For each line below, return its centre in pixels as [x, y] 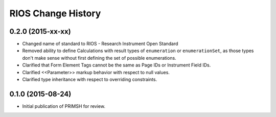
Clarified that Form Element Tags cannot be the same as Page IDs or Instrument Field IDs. [117, 65]
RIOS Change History [55, 13]
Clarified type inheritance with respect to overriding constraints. [90, 80]
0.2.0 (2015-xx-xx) [40, 31]
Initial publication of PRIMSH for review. [64, 106]
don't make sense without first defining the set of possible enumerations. [99, 58]
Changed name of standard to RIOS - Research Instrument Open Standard [100, 44]
